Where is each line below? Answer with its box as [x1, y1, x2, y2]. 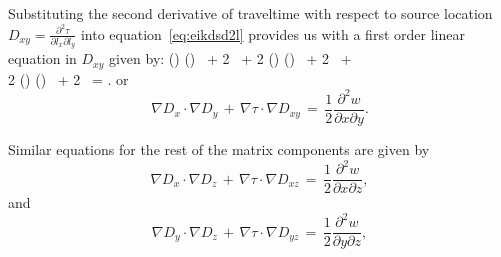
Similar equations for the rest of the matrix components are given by [8, 139, 430, 159]
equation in [8, 48, 77, 69]
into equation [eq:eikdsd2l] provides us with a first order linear [80, 23, 465, 44]
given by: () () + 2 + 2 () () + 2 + [108, 48, 352, 69]
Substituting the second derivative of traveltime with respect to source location [8, 3, 493, 23]
